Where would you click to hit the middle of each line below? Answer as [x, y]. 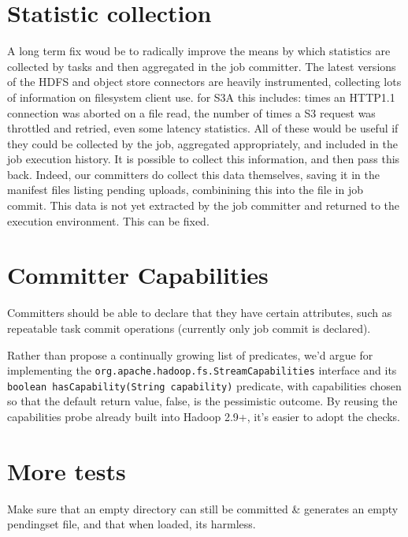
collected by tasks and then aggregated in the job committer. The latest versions [202, 66]
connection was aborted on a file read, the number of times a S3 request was [191, 112]
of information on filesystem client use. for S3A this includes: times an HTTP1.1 [201, 97]
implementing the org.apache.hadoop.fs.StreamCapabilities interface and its [202, 370]
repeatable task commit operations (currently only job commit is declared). [189, 328]
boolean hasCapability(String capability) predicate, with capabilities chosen [204, 385]
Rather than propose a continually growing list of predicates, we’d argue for [190, 354]
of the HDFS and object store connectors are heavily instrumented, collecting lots [204, 82]
